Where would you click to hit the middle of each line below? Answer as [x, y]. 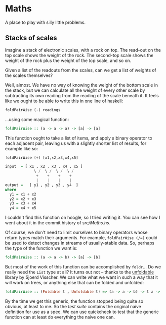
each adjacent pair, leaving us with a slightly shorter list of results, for [76, 143]
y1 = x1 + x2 [23, 194]
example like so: [21, 148]
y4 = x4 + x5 [23, 208]
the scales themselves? [29, 75]
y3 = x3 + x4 [23, 203]
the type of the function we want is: [41, 248]
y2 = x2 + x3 [23, 199]
